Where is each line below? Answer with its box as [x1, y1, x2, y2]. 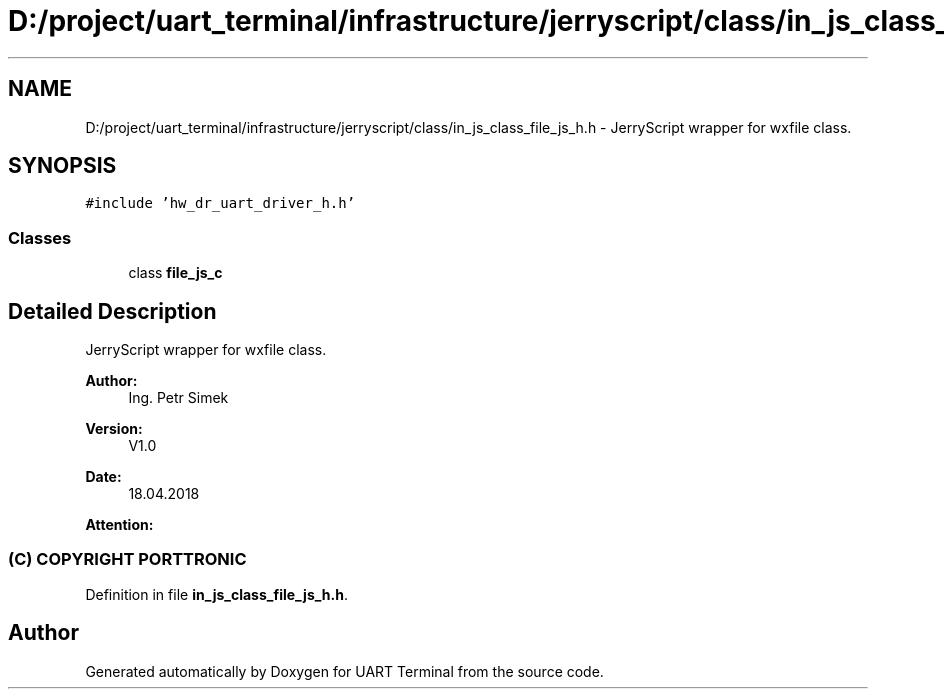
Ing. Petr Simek [128, 389, 229, 407]
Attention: [85, 516, 154, 534]
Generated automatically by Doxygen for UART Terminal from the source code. [85, 662, 604, 680]
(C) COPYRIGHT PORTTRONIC [8, 549, 247, 570]
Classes [8, 227, 72, 248]
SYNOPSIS [8, 153, 117, 179]
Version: [85, 420, 143, 438]
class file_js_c [128, 264, 223, 282]
